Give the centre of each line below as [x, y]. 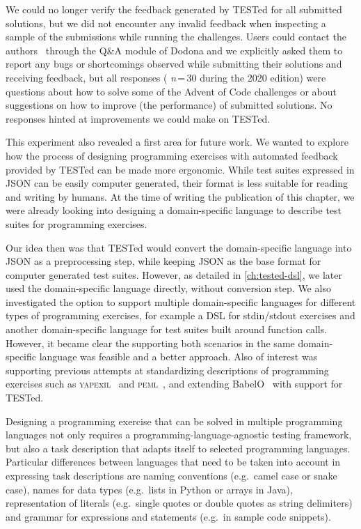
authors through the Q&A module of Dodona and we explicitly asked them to [174, 50]
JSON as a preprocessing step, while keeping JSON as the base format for [163, 261]
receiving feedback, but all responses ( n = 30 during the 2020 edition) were [166, 77]
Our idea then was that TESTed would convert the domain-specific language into [179, 247]
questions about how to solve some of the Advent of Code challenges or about [171, 91]
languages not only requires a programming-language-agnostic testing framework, [179, 435]
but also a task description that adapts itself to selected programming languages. [178, 448]
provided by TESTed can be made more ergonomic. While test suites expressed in [180, 169]
